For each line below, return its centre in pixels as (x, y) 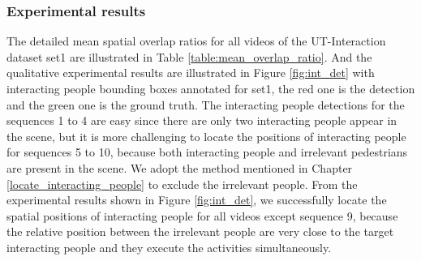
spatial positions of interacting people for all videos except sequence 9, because (202, 215)
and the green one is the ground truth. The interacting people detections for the (206, 104)
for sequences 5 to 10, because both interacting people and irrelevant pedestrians (207, 152)
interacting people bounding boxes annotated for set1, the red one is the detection (211, 88)
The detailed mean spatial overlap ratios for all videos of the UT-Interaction (196, 41)
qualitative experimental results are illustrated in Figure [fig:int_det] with (191, 73)
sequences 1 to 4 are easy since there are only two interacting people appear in (202, 120)
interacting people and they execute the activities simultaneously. (169, 247)
